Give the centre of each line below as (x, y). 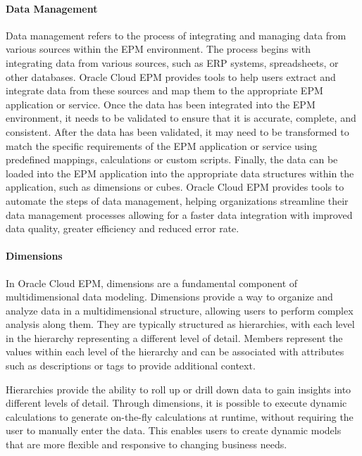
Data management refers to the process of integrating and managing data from (176, 35)
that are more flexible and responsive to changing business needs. (146, 444)
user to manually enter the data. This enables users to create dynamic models (174, 430)
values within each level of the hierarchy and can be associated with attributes (175, 351)
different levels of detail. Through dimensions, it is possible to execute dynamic (176, 403)
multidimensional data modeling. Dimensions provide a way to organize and (169, 297)
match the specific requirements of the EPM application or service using (162, 145)
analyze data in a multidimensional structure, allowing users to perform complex (180, 310)
